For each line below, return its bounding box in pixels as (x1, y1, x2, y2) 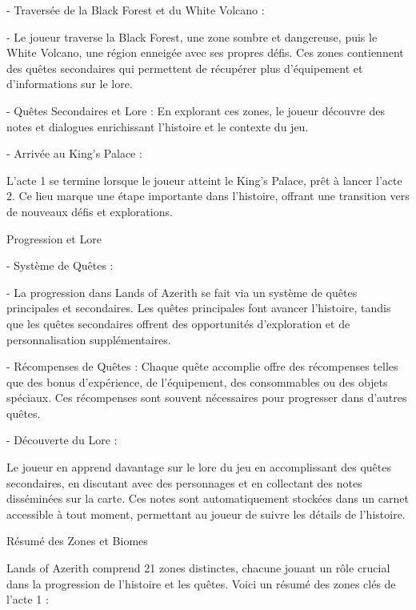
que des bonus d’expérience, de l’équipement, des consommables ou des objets (6, 373, 388, 390)
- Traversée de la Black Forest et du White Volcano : (6, 2, 265, 18)
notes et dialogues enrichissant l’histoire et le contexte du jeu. (6, 118, 309, 134)
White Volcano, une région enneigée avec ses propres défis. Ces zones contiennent (6, 44, 404, 61)
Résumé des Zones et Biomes (6, 532, 148, 549)
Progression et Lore (6, 230, 102, 247)
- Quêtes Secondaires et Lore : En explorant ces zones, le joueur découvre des (6, 102, 386, 118)
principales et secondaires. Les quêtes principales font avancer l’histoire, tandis (6, 299, 391, 316)
